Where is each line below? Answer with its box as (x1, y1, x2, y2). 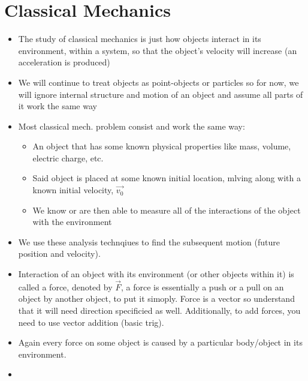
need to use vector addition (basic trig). (18, 316, 164, 328)
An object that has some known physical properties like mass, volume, (32, 140, 291, 152)
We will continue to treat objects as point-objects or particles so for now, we (18, 76, 299, 88)
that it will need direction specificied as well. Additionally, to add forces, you (18, 304, 301, 317)
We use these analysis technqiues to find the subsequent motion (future (18, 235, 280, 248)
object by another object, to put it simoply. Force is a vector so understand (18, 292, 295, 305)
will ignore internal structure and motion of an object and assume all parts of (18, 88, 303, 100)
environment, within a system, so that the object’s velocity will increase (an (18, 44, 297, 56)
